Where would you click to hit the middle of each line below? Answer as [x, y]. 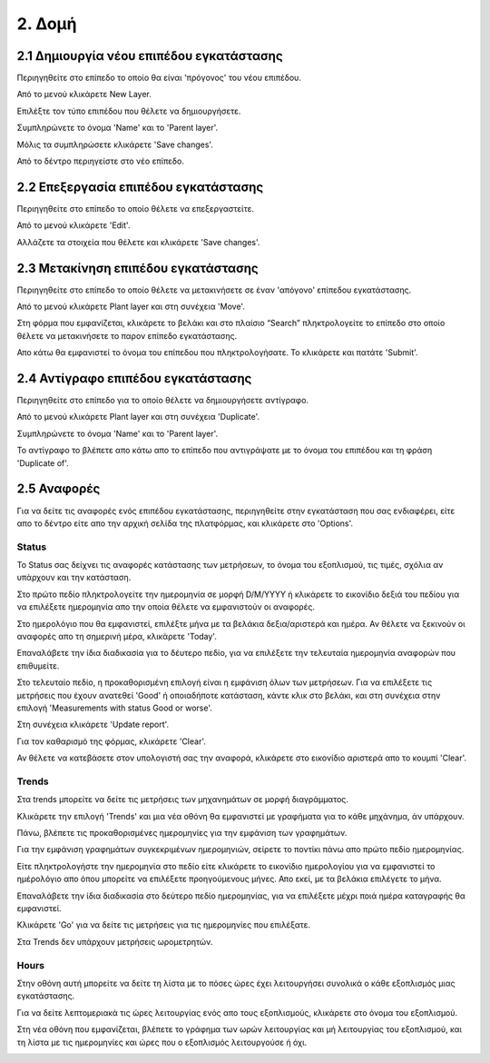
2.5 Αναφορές [59, 489]
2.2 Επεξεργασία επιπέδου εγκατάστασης [140, 187]
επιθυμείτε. [38, 666]
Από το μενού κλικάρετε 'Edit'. [73, 225]
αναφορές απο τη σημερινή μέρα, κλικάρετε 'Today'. [117, 637]
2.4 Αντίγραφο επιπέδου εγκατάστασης [134, 378]
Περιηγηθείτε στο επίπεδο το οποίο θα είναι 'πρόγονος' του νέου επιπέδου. [159, 78]
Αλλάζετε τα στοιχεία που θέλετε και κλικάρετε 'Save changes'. [138, 242]
